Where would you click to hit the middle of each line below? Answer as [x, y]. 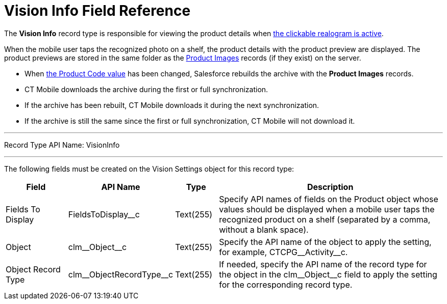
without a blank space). [264, 229]
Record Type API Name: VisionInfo [62, 145]
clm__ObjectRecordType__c [121, 274]
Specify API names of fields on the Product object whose [329, 199]
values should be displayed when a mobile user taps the [327, 209]
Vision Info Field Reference [97, 11]
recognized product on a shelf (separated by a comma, [325, 219]
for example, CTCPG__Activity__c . [283, 252]
